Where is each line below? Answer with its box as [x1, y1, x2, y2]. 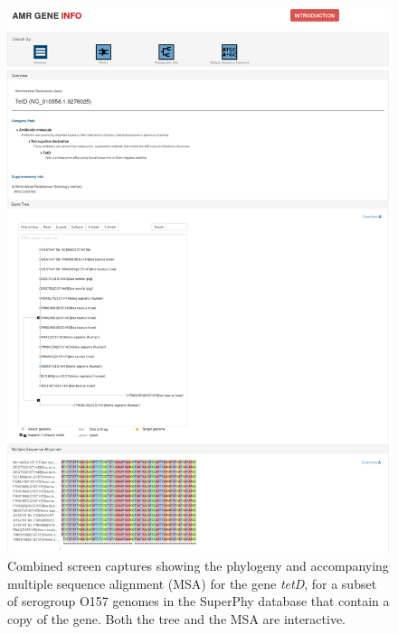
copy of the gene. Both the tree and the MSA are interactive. [7, 610, 346, 629]
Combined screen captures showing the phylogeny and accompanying [7, 556, 389, 575]
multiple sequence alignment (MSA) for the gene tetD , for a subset [7, 573, 377, 592]
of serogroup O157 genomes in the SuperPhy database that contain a [7, 592, 390, 611]
